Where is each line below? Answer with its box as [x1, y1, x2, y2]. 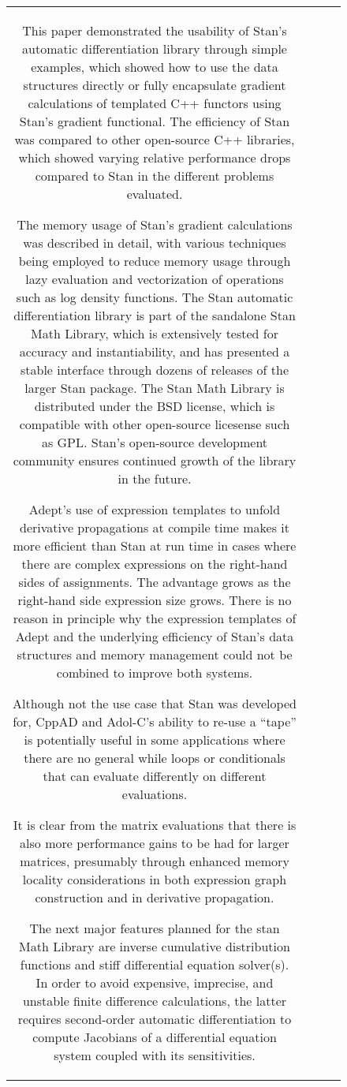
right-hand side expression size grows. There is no [17, 591, 292, 609]
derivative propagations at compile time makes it [19, 518, 290, 536]
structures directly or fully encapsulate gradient [23, 76, 286, 94]
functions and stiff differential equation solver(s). [20, 955, 289, 973]
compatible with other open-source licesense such [19, 415, 290, 433]
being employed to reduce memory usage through [18, 252, 291, 270]
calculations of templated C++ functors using [28, 94, 282, 112]
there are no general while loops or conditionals [24, 749, 285, 767]
